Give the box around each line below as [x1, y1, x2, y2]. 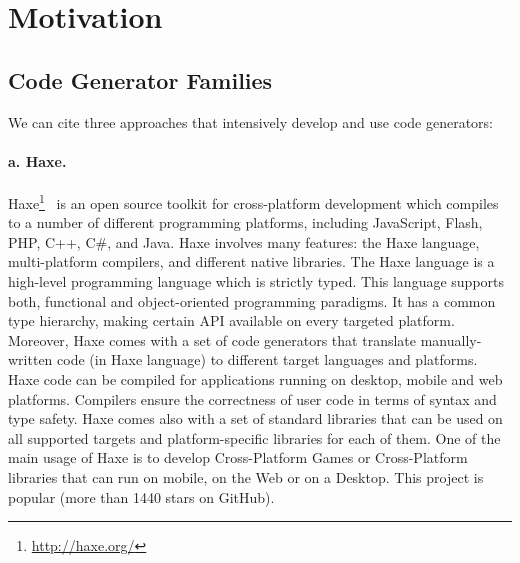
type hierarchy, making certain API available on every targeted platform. [8, 310, 455, 331]
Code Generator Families [8, 64, 273, 95]
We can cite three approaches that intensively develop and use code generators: [8, 111, 493, 132]
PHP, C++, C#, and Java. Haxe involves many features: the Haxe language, [8, 231, 480, 252]
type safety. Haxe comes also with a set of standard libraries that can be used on [8, 408, 503, 429]
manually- [420, 329, 482, 350]
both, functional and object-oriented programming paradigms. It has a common [8, 290, 496, 311]
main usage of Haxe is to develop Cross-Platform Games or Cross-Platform [8, 447, 468, 468]
